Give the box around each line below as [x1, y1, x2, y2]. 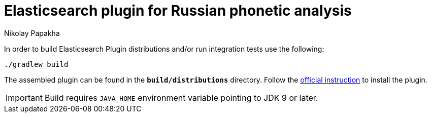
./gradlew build [4, 60, 69, 68]
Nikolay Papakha [4, 28, 60, 37]
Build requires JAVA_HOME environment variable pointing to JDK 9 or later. [44, 92, 318, 103]
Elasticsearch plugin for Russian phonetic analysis [4, 2, 352, 19]
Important [6, 92, 43, 103]
